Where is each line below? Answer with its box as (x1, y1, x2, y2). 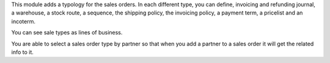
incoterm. (11, 18, 36, 25)
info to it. (11, 48, 34, 56)
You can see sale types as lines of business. (11, 29, 123, 36)
